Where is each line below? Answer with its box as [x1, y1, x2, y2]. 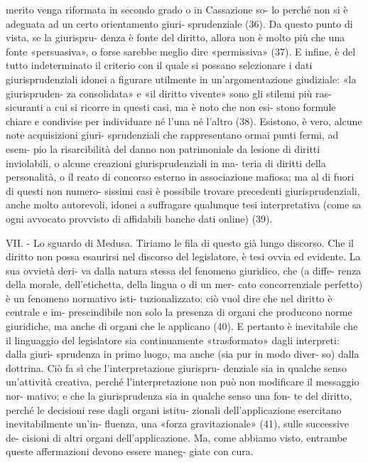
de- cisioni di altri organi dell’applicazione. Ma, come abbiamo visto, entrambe [6, 430, 347, 445]
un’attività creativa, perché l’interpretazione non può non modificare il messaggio [6, 374, 359, 389]
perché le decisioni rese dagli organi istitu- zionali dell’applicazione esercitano [6, 402, 342, 417]
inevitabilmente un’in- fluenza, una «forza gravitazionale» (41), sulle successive [6, 416, 350, 431]
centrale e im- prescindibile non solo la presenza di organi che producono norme [6, 304, 352, 319]
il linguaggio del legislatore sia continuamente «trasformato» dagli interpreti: [6, 332, 340, 347]
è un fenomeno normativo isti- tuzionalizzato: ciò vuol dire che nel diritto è [6, 290, 332, 305]
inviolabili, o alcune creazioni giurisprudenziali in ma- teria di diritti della [6, 155, 326, 170]
